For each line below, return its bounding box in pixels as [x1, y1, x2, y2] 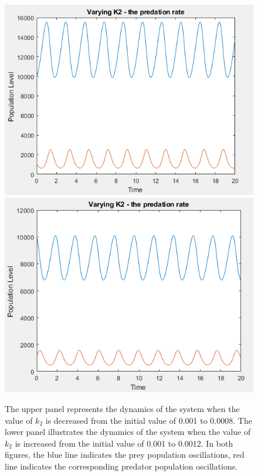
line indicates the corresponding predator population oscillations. [5, 460, 238, 472]
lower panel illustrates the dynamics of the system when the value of [5, 426, 251, 438]
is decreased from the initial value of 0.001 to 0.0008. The [45, 414, 252, 426]
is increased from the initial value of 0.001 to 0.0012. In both [15, 437, 233, 449]
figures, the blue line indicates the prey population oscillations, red [5, 448, 245, 461]
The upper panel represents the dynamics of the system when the [5, 403, 240, 415]
